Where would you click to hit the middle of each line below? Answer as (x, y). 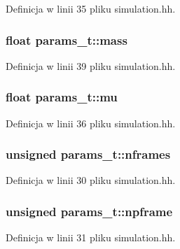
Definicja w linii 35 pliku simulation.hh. (91, 8)
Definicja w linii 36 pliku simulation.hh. (91, 123)
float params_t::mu (62, 97)
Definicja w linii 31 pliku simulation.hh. (91, 237)
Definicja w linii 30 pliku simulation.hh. (91, 180)
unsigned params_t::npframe (89, 211)
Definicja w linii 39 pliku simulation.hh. (91, 65)
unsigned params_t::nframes (88, 154)
